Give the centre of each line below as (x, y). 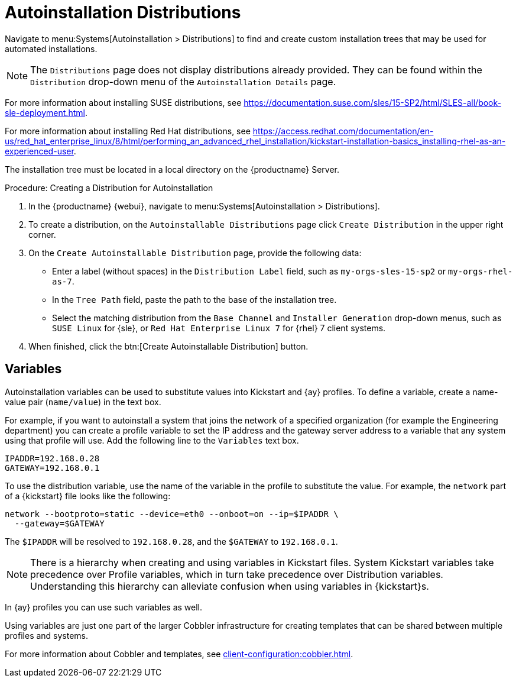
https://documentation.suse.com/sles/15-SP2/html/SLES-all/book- (372, 102)
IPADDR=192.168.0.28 (52, 458)
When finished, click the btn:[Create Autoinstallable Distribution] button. (168, 346)
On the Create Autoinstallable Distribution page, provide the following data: (195, 253)
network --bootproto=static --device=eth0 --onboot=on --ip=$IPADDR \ (172, 514)
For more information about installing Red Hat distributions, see (128, 131)
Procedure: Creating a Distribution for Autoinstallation (109, 188)
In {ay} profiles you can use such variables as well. (104, 607)
